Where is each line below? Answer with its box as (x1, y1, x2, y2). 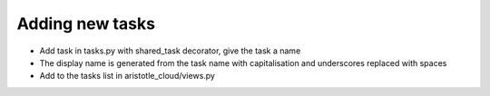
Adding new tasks (16, 14, 156, 34)
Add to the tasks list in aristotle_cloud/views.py (39, 71, 215, 82)
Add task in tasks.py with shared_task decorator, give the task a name (39, 45, 301, 56)
